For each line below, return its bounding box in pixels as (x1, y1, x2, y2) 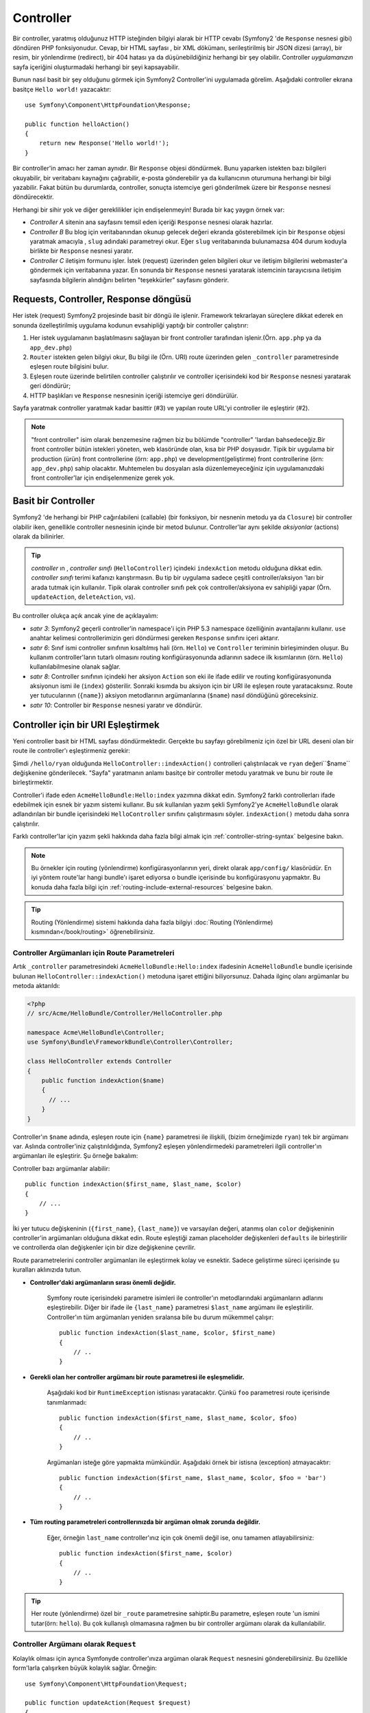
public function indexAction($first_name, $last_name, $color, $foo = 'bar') (59, 1474, 327, 1481)
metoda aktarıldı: (12, 981, 60, 989)
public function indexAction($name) (41, 1076, 164, 1085)
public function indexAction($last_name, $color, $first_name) (59, 1329, 276, 1337)
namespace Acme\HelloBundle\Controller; (27, 1028, 164, 1037)
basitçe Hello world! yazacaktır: (12, 85, 112, 93)
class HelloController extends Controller (27, 1057, 172, 1065)
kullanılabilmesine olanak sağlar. (29, 663, 121, 671)
